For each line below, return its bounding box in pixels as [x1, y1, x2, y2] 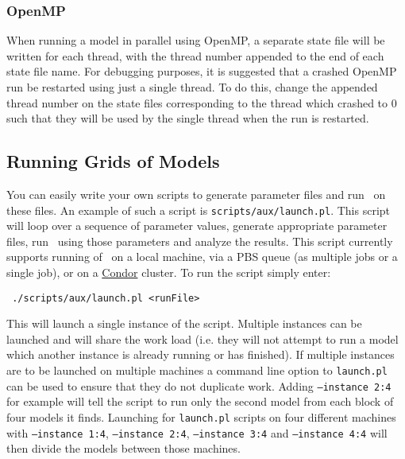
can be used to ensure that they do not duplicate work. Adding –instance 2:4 [6, 377, 391, 394]
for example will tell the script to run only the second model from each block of [6, 393, 394, 410]
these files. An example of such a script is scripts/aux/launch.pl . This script [6, 201, 391, 218]
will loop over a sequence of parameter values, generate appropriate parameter [6, 217, 388, 234]
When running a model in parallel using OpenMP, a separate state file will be [6, 32, 385, 49]
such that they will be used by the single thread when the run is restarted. [6, 110, 369, 126]
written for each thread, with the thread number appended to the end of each [6, 47, 384, 64]
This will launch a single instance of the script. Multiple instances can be [6, 315, 362, 332]
